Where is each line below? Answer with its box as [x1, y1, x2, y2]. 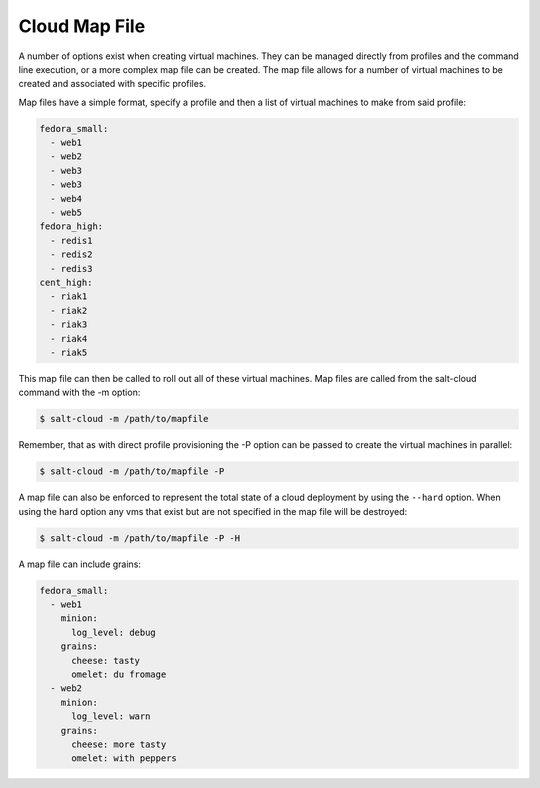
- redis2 [50, 249, 93, 260]
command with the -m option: [18, 386, 141, 399]
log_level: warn [71, 711, 151, 722]
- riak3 [50, 319, 88, 330]
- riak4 [50, 333, 88, 344]
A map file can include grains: [18, 558, 142, 570]
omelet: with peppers [71, 753, 177, 764]
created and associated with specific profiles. [18, 78, 207, 90]
